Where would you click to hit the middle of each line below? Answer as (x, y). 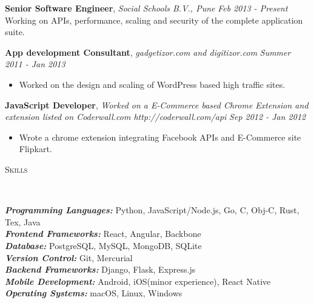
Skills (16, 169)
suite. (15, 32)
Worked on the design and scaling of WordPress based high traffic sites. (152, 84)
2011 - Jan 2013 (35, 64)
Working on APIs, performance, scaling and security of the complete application (154, 20)
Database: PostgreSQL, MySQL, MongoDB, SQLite (103, 245)
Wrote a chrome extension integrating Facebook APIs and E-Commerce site (160, 137)
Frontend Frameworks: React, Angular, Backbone (103, 234)
